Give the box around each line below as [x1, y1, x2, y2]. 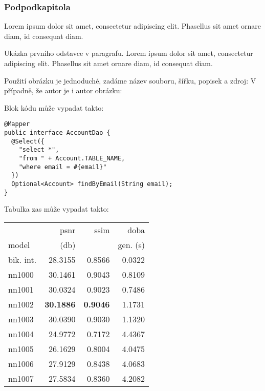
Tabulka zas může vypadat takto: [4, 203, 109, 214]
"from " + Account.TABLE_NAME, [18, 155, 125, 162]
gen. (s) [118, 238, 145, 251]
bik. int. [8, 253, 37, 265]
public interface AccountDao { [4, 129, 111, 137]
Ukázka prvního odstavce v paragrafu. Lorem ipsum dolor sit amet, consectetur [4, 48, 253, 58]
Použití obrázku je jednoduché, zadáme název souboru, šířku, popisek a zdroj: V [4, 75, 256, 86]
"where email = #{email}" [18, 163, 107, 171]
